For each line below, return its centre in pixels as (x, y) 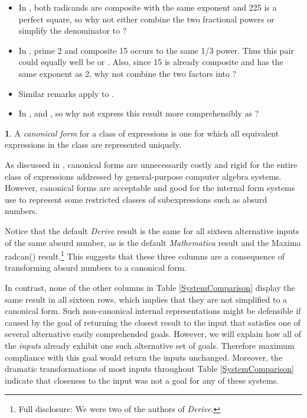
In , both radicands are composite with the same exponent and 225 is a (148, 7)
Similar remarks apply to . (66, 93)
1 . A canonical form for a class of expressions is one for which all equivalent (142, 133)
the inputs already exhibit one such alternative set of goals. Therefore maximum (150, 345)
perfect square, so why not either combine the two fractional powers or (146, 19)
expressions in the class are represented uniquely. (93, 145)
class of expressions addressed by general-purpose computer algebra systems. (143, 176)
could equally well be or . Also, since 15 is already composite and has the (151, 62)
